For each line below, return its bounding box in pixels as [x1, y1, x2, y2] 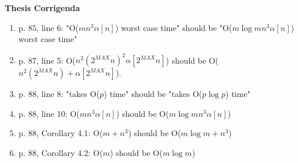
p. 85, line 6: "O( [18, 21, 79, 33]
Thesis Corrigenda [5, 2, 80, 13]
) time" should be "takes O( [104, 88, 203, 100]
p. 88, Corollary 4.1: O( [18, 127, 103, 139]
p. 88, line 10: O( [18, 107, 80, 119]
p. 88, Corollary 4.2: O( [18, 147, 103, 159]
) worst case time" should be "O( [115, 21, 232, 33]
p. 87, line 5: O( [18, 54, 76, 66]
